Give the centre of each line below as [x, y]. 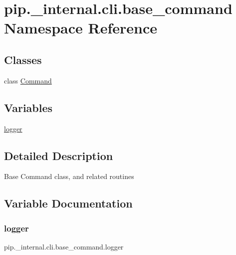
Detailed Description [59, 155]
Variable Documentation [68, 203]
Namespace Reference [81, 28]
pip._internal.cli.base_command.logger [64, 246]
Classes [23, 59]
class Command [28, 80]
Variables [28, 107]
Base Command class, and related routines [69, 176]
